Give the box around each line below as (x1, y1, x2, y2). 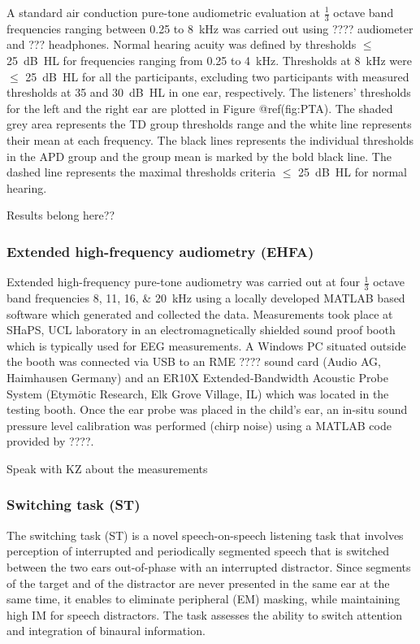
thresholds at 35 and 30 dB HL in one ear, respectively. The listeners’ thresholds (6, 84, 411, 101)
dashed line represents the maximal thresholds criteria (6, 163, 276, 181)
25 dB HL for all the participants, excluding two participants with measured (25, 67, 409, 85)
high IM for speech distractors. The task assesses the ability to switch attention (6, 606, 402, 623)
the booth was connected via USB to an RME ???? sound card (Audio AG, (6, 353, 381, 370)
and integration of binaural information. (6, 622, 206, 639)
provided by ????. (6, 433, 94, 450)
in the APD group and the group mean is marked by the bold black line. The (6, 147, 392, 164)
